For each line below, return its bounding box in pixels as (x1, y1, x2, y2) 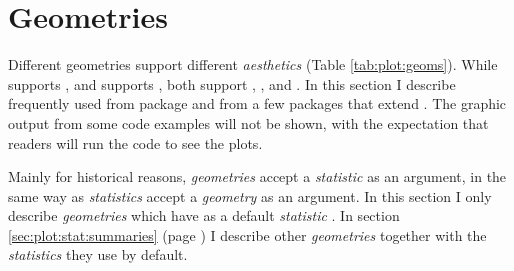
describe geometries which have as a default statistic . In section (8, 205, 400, 226)
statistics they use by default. (8, 244, 188, 265)
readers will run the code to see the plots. (8, 132, 263, 153)
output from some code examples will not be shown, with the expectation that (8, 112, 489, 133)
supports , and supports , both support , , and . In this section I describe (8, 73, 456, 94)
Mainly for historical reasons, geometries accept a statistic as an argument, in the (8, 166, 507, 187)
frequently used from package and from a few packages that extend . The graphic (8, 93, 507, 114)
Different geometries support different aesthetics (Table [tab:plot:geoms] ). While (8, 54, 498, 75)
